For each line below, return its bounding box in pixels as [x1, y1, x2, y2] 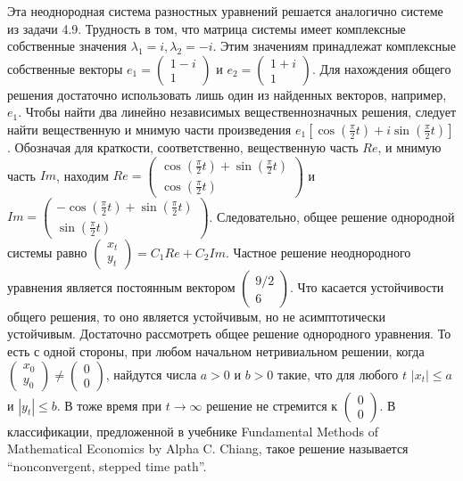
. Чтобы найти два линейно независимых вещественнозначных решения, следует [18, 102, 457, 121]
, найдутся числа [105, 364, 197, 383]
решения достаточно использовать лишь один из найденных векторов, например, [7, 85, 447, 103]
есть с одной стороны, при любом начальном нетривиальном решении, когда [7, 342, 425, 360]
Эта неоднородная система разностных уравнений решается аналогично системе [7, 2, 443, 20]
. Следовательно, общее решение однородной [209, 207, 455, 225]
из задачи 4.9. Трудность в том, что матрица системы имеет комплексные [7, 19, 406, 37]
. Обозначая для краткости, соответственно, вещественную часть [7, 137, 359, 156]
